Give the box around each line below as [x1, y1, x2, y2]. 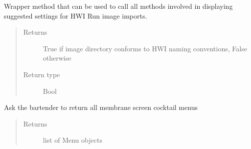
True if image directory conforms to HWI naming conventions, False [43, 43, 247, 53]
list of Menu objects [43, 135, 102, 145]
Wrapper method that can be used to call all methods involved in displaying [4, 1, 233, 11]
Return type [23, 69, 60, 79]
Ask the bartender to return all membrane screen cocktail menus [4, 102, 198, 112]
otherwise [43, 53, 71, 63]
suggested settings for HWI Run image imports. [4, 10, 147, 21]
